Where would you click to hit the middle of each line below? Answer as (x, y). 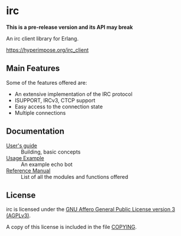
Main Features (33, 69)
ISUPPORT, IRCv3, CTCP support (55, 100)
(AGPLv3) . (19, 215)
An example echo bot (47, 164)
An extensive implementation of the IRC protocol (73, 94)
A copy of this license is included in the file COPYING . (71, 227)
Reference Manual (28, 170)
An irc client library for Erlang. (42, 38)
